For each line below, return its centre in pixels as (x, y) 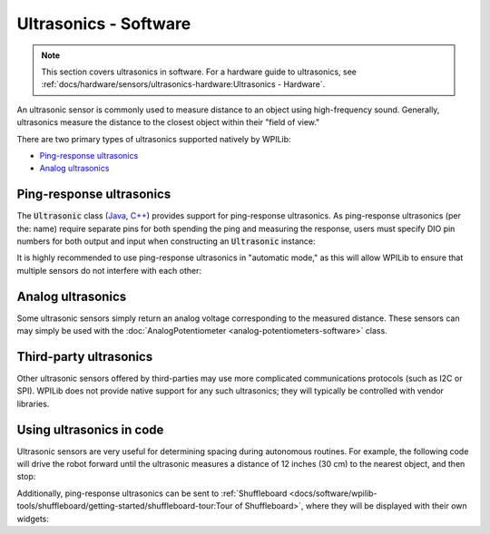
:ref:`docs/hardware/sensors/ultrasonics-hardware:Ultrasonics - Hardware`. (183, 84)
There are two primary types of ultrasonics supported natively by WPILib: (154, 139)
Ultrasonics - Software (104, 24)
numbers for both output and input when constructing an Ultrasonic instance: (166, 241)
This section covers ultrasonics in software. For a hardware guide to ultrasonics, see (199, 72)
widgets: (33, 519)
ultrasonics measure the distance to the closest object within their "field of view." (168, 122)
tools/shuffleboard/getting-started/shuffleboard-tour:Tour (125, 506)
